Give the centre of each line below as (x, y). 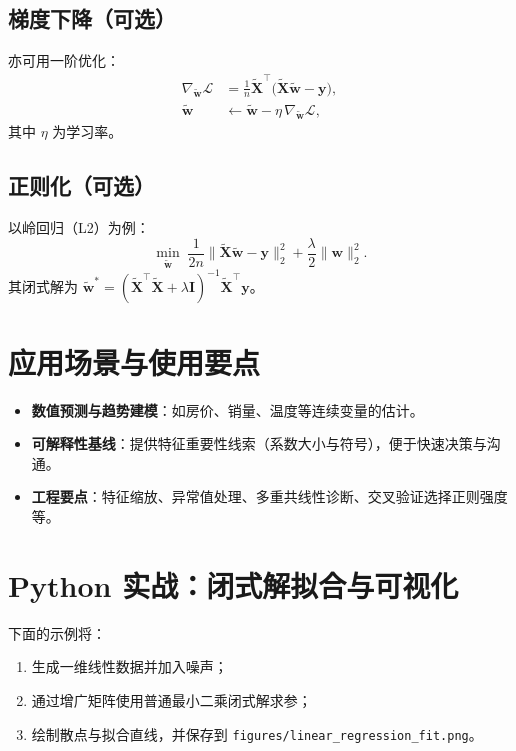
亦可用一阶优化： (64, 60)
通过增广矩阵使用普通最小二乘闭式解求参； (171, 699)
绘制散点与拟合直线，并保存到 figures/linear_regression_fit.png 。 (257, 733)
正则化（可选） (81, 185)
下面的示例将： (57, 632)
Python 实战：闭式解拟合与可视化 (233, 584)
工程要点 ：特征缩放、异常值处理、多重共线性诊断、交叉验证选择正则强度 (269, 496)
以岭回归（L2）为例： (79, 227)
